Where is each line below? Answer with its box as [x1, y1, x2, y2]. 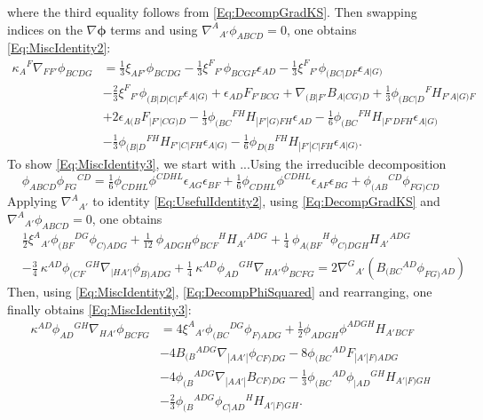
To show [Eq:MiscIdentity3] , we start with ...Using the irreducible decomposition [7, 155, 447, 173]
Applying [7, 192, 58, 210]
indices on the [7, 20, 83, 38]
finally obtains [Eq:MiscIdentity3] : [7, 299, 192, 318]
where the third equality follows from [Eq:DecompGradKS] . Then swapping [7, 3, 417, 20]
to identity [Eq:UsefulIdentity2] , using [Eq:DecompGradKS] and [92, 192, 440, 210]
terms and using [110, 20, 198, 38]
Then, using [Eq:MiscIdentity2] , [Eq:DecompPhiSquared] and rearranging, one [7, 282, 432, 301]
